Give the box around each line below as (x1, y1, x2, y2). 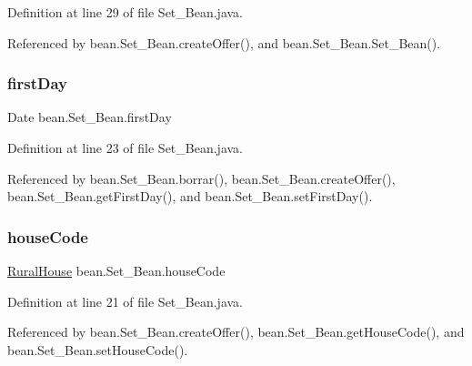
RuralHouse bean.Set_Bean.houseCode (7, 261, 226, 280)
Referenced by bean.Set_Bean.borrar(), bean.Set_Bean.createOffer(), (7, 168, 396, 188)
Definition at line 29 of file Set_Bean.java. (7, 3, 244, 21)
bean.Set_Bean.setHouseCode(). (7, 340, 188, 359)
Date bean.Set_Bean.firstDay (7, 107, 172, 127)
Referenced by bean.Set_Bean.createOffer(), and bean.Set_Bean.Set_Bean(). (7, 33, 441, 52)
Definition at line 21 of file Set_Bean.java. (7, 291, 244, 310)
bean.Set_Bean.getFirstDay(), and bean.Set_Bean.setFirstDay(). (7, 187, 373, 206)
